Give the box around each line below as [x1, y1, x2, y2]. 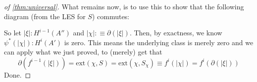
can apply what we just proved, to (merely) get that [4, 47, 162, 57]
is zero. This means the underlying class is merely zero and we [64, 37, 254, 47]
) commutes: [92, 11, 130, 21]
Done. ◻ [4, 69, 31, 80]
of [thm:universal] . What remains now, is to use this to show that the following [4, 1, 244, 11]
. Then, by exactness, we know [129, 27, 222, 38]
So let [4, 27, 21, 38]
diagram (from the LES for [4, 11, 86, 21]
